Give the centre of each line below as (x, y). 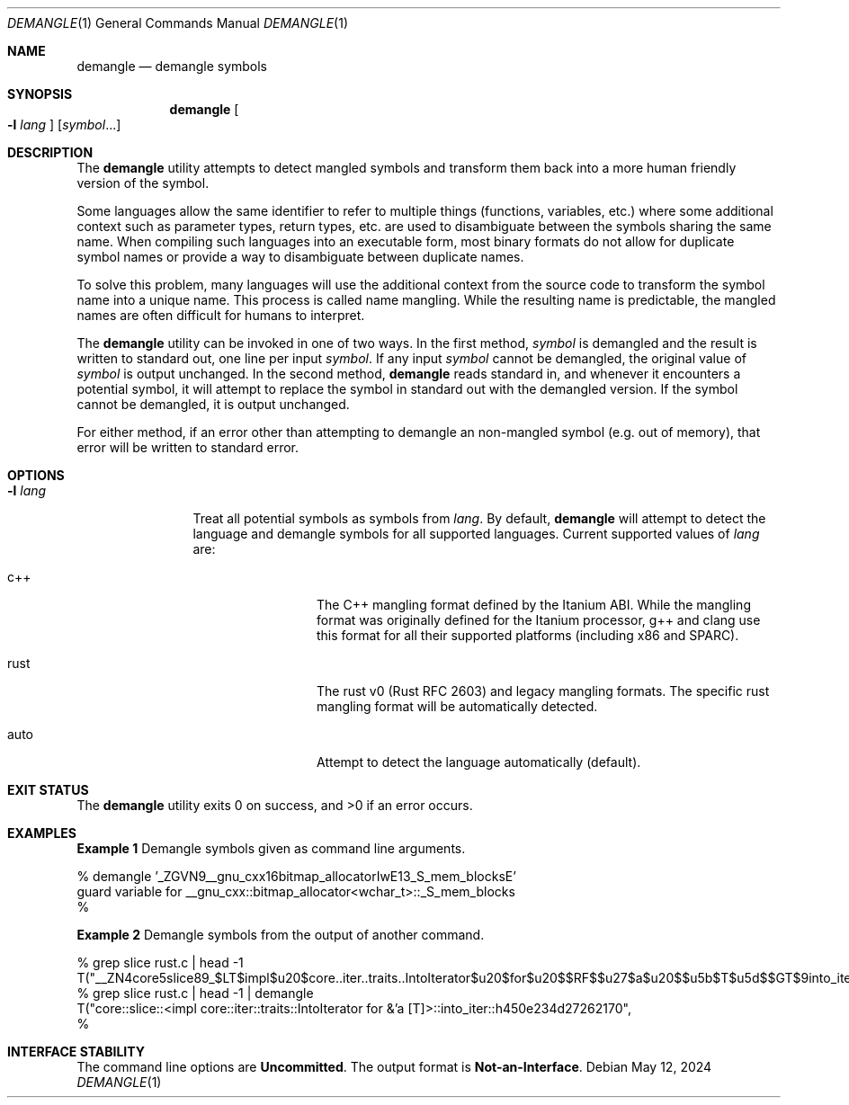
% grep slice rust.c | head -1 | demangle (195, 993)
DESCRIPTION (50, 152)
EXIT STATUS (48, 790)
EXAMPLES (42, 833)
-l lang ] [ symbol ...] (64, 125)
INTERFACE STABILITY (76, 1052)
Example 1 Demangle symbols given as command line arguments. (271, 848)
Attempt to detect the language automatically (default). (479, 762)
